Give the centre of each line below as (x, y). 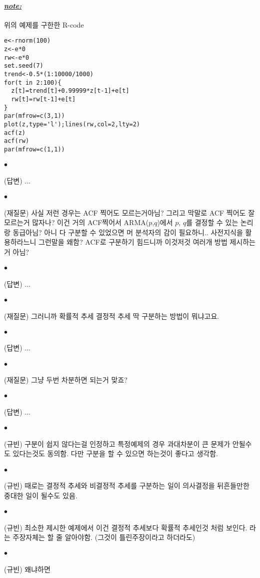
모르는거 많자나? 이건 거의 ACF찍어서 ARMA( (76, 222)
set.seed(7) (24, 66)
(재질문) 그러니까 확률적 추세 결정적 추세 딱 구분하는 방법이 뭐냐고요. (112, 316)
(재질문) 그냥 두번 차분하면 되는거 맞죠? (66, 380)
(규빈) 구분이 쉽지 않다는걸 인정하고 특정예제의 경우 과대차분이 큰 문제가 (117, 443)
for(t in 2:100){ (33, 82)
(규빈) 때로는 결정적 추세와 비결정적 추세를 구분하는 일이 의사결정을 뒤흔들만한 (127, 486)
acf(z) (15, 133)
